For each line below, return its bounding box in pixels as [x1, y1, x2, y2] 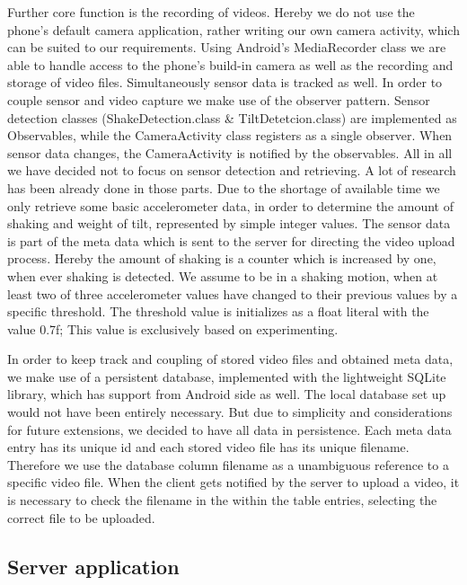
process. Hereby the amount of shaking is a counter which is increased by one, [7, 249, 436, 268]
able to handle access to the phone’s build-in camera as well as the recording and [7, 55, 454, 74]
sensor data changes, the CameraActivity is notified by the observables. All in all [7, 143, 453, 162]
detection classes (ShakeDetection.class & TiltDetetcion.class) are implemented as [7, 108, 457, 127]
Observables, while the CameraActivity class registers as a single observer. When [7, 126, 453, 145]
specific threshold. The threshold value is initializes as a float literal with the [7, 302, 429, 321]
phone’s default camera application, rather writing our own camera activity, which [7, 20, 460, 39]
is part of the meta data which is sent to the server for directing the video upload [7, 231, 455, 250]
